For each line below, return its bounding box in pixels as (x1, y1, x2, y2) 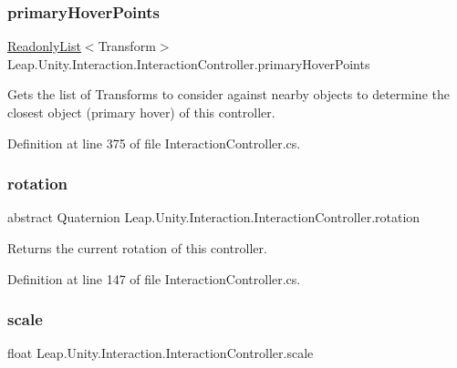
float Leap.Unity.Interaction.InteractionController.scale (7, 343, 314, 363)
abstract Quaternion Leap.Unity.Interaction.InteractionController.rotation (7, 208, 421, 227)
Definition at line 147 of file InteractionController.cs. (7, 269, 301, 288)
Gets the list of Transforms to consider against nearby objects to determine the (7, 85, 450, 104)
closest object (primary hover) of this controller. (7, 103, 275, 121)
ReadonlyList (7, 36, 81, 56)
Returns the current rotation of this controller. (7, 239, 267, 257)
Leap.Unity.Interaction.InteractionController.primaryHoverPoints (7, 54, 370, 73)
